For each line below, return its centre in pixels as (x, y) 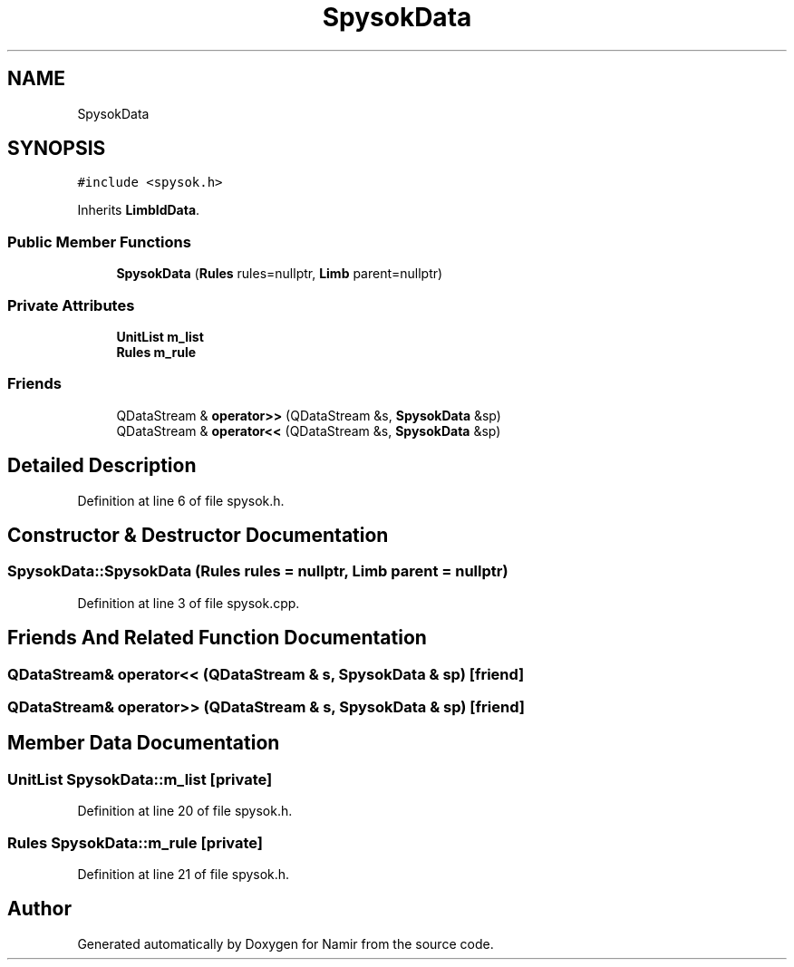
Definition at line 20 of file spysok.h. (185, 811)
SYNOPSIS (57, 149)
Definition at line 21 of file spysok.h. (184, 874)
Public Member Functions (99, 242)
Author (39, 909)
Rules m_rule (156, 352)
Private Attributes (71, 305)
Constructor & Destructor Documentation (198, 535)
